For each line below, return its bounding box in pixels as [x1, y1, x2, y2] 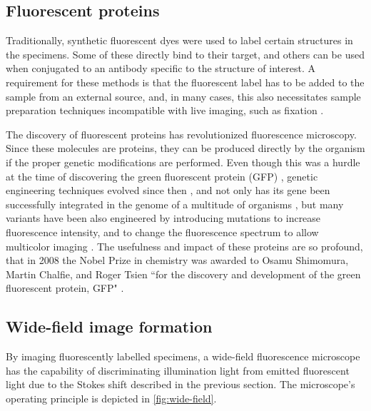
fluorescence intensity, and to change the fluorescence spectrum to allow [6, 224, 319, 239]
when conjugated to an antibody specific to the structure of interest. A [6, 61, 315, 76]
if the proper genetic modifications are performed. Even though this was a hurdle [6, 154, 360, 169]
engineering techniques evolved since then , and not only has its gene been [6, 183, 330, 198]
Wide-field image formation [6, 315, 213, 338]
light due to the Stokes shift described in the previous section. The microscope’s [6, 377, 355, 392]
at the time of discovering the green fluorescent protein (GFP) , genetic [6, 168, 318, 183]
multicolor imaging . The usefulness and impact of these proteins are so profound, [6, 238, 363, 253]
